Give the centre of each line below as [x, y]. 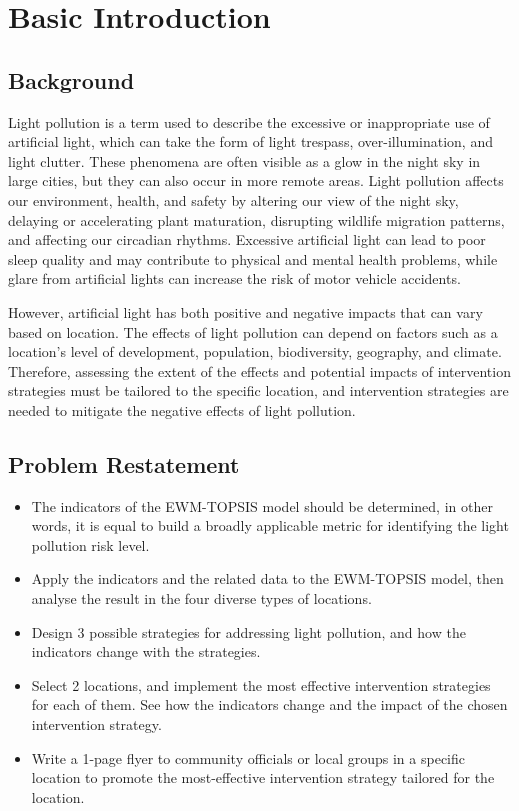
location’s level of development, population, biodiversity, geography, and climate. [255, 351]
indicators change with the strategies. [146, 651]
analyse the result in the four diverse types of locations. [201, 598]
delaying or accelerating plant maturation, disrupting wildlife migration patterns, [256, 219]
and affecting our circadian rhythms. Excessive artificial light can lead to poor [247, 239]
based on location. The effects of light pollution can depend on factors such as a [253, 331]
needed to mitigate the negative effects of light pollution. [182, 409]
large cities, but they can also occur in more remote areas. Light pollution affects [256, 180]
